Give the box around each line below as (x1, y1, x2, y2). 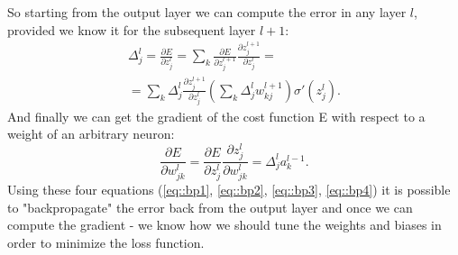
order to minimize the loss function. (7, 233, 205, 252)
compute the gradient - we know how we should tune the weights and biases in (7, 215, 442, 234)
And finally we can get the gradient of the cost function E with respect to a (7, 106, 426, 125)
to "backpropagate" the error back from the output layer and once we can (7, 197, 413, 216)
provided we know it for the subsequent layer (7, 20, 256, 39)
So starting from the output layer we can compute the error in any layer (7, 3, 407, 21)
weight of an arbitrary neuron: (7, 124, 175, 143)
